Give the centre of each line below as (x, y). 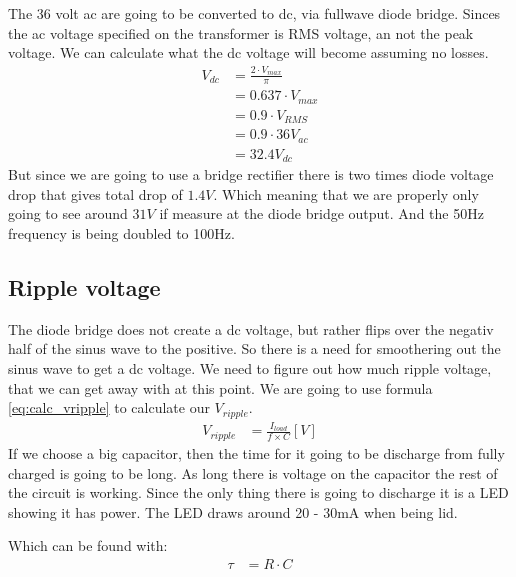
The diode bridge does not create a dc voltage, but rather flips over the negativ (251, 328)
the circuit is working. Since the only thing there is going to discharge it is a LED (258, 492)
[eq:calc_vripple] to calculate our (109, 407)
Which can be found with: (88, 545)
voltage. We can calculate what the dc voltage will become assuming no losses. (248, 52)
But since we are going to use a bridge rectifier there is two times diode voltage (251, 174)
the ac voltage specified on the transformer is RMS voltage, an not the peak (241, 32)
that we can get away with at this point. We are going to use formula (220, 387)
